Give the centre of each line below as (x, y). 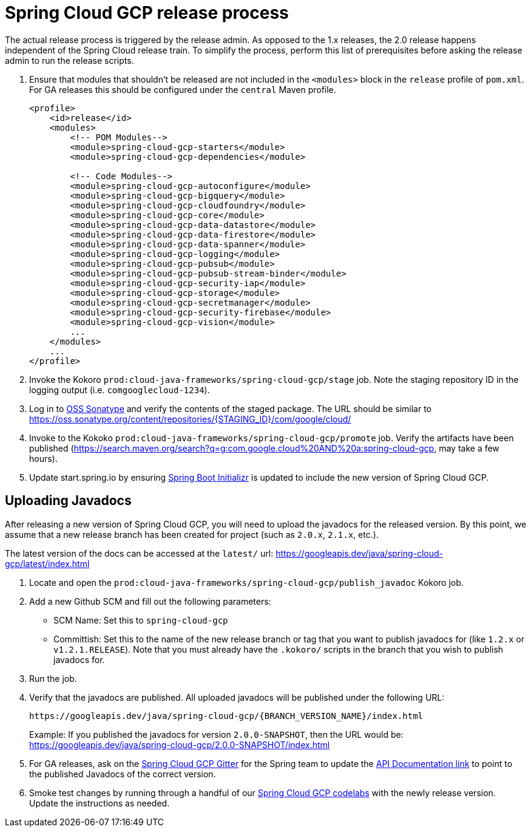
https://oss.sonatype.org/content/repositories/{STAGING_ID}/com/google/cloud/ (190, 419)
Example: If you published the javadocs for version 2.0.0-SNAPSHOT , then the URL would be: (216, 734)
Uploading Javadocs (68, 501)
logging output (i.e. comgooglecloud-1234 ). (120, 390)
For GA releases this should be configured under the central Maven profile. (183, 89)
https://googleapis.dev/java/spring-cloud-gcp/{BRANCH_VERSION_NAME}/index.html (226, 716)
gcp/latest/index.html (47, 563)
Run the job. (53, 678)
